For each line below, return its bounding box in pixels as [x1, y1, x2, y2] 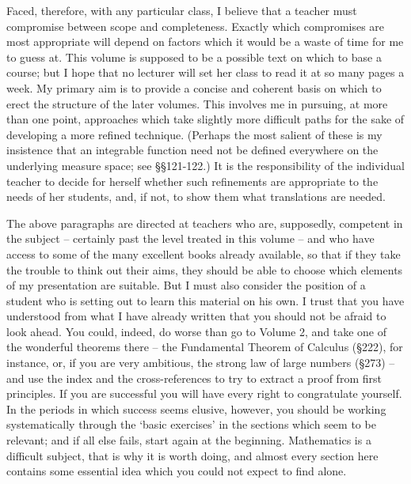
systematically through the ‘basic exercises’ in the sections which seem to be [6, 416, 376, 433]
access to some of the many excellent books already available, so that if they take [6, 245, 401, 262]
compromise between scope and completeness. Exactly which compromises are [6, 17, 385, 34]
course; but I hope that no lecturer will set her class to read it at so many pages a [6, 64, 405, 81]
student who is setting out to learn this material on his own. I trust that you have [6, 292, 405, 308]
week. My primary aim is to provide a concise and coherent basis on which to [6, 79, 382, 96]
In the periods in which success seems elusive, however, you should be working [6, 400, 386, 417]
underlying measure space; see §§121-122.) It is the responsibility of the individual [6, 157, 405, 173]
